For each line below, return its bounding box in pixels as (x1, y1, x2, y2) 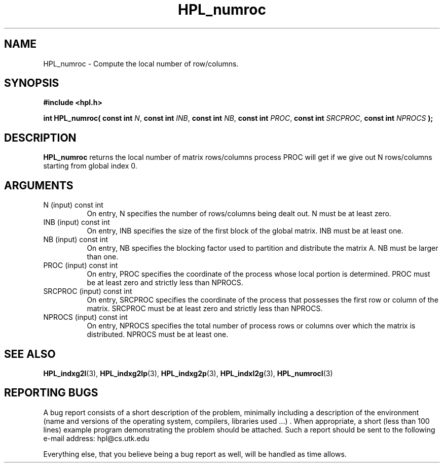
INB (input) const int (43, 218, 110, 227)
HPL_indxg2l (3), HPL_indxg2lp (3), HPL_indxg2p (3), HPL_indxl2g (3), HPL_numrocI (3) (43, 369, 333, 378)
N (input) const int (43, 201, 103, 210)
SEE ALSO (4, 347, 56, 360)
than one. (87, 252, 119, 261)
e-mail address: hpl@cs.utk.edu (43, 433, 150, 443)
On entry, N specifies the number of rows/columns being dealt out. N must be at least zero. (87, 209, 391, 218)
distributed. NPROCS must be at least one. (87, 330, 229, 339)
